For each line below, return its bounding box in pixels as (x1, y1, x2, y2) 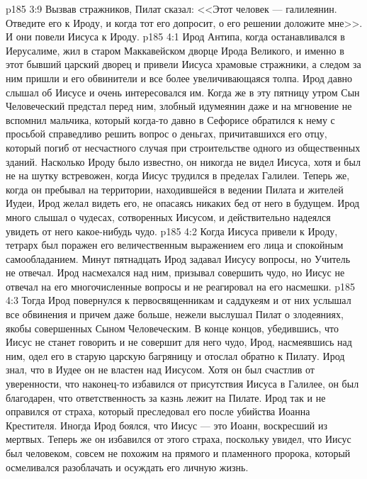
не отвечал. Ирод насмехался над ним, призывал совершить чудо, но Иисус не (6, 265, 345, 280)
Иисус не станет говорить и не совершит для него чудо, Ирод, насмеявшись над (6, 334, 352, 349)
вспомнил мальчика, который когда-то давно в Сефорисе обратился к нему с (6, 112, 335, 127)
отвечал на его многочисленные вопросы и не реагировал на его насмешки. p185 (6, 278, 356, 293)
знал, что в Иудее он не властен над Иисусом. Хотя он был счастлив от (6, 362, 315, 377)
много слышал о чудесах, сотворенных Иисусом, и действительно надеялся (6, 209, 331, 224)
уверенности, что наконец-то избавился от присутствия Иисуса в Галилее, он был (6, 376, 359, 391)
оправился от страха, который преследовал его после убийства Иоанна (6, 404, 310, 419)
